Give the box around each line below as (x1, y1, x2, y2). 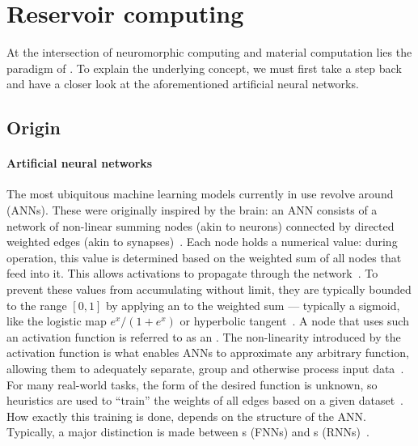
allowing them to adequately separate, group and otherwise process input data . (6, 360, 404, 377)
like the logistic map (6, 312, 107, 329)
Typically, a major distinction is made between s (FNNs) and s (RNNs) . (6, 423, 369, 440)
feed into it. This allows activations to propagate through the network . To (6, 265, 378, 282)
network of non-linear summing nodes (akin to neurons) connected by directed (6, 217, 395, 234)
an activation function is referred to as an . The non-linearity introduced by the (6, 328, 401, 345)
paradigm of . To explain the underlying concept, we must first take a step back (6, 59, 402, 76)
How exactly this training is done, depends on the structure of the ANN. (6, 407, 366, 424)
